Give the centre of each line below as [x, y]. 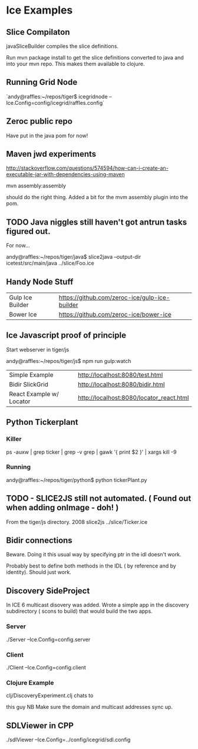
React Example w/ [34, 394]
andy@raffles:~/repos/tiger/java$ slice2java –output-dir [74, 257]
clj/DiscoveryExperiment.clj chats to [50, 695]
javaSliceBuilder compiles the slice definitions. [62, 46]
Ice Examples [39, 10]
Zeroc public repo [39, 121]
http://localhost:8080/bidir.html [121, 384]
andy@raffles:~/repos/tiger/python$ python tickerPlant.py [77, 480]
